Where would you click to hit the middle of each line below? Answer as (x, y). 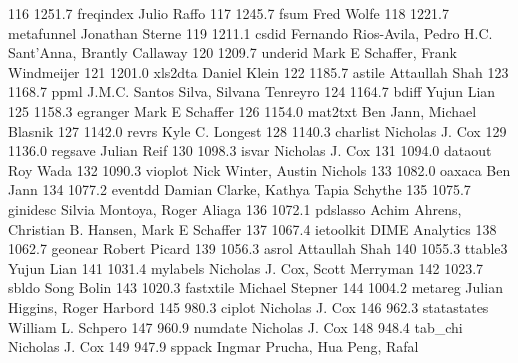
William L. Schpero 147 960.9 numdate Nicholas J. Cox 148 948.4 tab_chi (235, 326)
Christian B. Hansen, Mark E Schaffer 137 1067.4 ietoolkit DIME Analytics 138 (252, 228)
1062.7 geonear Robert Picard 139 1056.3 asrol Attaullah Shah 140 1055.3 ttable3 (258, 248)
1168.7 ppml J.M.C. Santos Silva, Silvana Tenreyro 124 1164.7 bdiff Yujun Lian (252, 91)
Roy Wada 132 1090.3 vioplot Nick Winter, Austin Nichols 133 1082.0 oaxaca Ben (259, 169)
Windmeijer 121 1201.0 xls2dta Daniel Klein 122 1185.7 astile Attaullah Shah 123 (258, 71)
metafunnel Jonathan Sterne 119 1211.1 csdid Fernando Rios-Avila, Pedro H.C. (250, 32)
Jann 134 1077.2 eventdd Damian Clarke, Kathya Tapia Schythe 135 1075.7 (239, 189)
